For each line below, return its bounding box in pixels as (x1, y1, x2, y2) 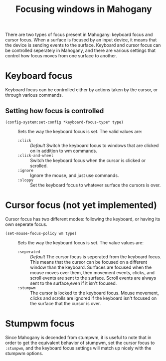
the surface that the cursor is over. (30, 300, 101, 306)
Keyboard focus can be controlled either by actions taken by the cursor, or (5, 87, 158, 93)
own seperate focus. (5, 221, 47, 227)
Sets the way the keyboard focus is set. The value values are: (17, 239, 144, 245)
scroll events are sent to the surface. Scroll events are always (30, 275, 156, 281)
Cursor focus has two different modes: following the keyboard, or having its (5, 216, 161, 222)
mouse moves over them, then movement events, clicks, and (30, 269, 155, 275)
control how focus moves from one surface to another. (5, 53, 117, 59)
